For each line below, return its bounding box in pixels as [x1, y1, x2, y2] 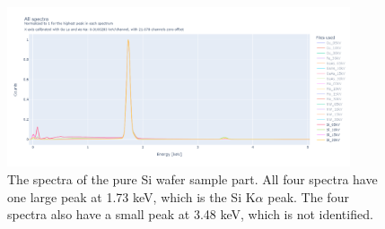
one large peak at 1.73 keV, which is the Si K [7, 187, 256, 206]
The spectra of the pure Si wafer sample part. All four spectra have [7, 170, 378, 189]
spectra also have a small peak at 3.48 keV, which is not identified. [7, 205, 373, 224]
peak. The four [267, 187, 349, 206]
